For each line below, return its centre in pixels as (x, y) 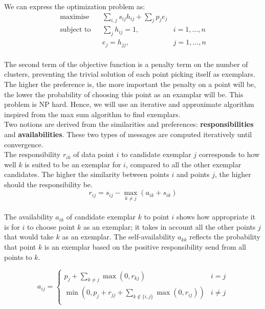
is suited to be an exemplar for (73, 164)
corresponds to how (229, 154)
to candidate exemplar (156, 154)
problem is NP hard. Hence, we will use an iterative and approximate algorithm (129, 104)
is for (12, 226)
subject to (75, 30)
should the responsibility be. (48, 184)
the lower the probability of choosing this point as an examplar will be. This (124, 94)
